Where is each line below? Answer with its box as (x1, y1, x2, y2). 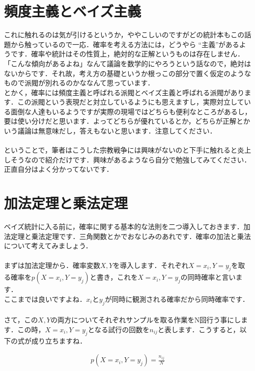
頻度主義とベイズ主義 (4, 1, 142, 21)
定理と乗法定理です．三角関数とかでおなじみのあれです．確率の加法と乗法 (10, 231, 251, 241)
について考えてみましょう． (4, 240, 92, 251)
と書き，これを (89, 272, 138, 282)
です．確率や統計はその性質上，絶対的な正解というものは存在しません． (10, 49, 245, 59)
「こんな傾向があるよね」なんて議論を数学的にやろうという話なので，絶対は (4, 58, 251, 68)
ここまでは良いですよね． (4, 293, 86, 304)
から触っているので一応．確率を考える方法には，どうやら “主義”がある (10, 39, 239, 49)
